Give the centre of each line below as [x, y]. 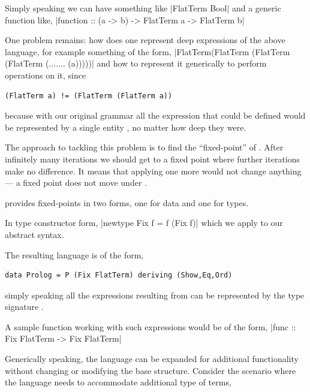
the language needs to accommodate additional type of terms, [118, 382]
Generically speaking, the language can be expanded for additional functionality [152, 359]
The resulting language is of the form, [74, 254]
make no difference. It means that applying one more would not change [136, 171]
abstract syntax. [34, 234]
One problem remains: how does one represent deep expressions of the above [145, 40]
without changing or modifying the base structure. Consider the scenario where [151, 370]
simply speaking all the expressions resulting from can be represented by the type [155, 295]
